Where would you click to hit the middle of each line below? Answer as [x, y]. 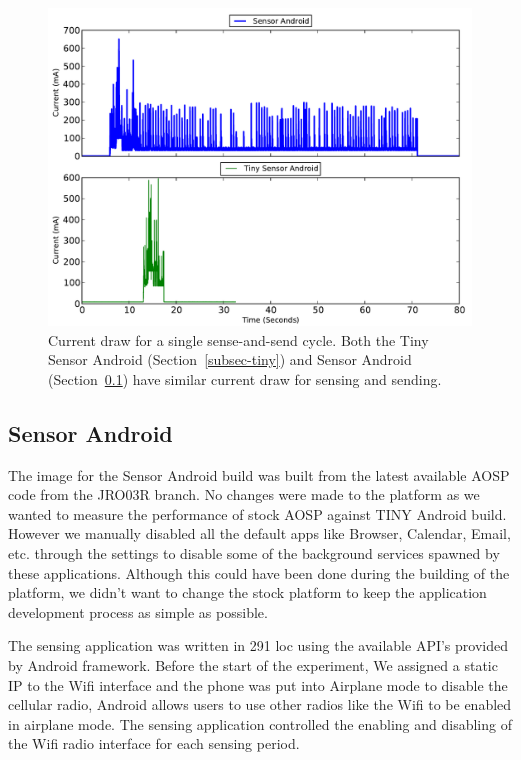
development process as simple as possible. [138, 611]
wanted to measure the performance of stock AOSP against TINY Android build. [257, 513]
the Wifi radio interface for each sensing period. [154, 743]
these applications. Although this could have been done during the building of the [259, 572]
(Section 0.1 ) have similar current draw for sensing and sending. [245, 378]
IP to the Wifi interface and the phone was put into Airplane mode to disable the [258, 684]
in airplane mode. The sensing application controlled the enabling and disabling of [260, 723]
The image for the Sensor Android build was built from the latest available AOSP [259, 474]
